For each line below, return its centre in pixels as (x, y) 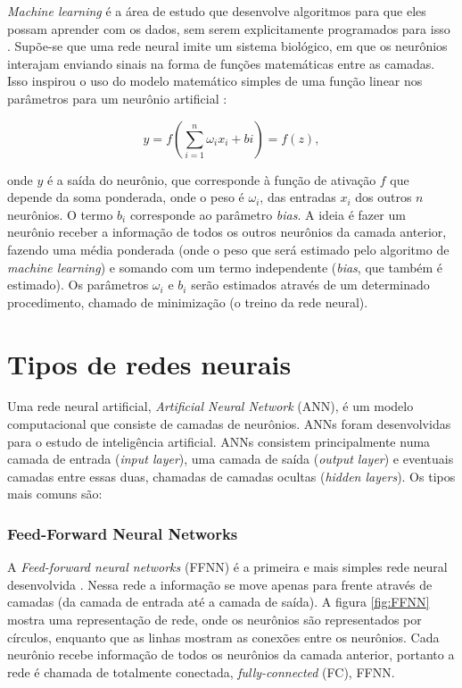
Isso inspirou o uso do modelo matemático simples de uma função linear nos (215, 81)
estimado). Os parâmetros (78, 285)
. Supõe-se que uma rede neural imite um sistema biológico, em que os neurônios (227, 46)
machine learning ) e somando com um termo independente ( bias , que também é (225, 267)
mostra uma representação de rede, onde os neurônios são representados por (214, 619)
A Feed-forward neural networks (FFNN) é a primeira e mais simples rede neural (227, 567)
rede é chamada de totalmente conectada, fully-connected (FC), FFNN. (201, 671)
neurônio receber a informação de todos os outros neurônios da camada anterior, (227, 232)
